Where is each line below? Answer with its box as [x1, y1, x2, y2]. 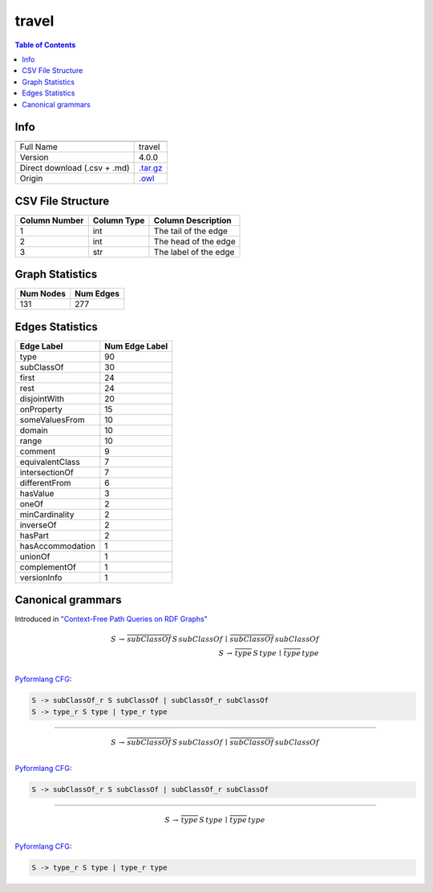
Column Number [19, 215, 84, 226]
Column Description [153, 215, 232, 226]
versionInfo [19, 571, 63, 583]
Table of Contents [14, 40, 76, 50]
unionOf [19, 551, 51, 562]
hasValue [19, 487, 55, 498]
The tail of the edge [153, 225, 229, 236]
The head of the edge [153, 236, 236, 247]
